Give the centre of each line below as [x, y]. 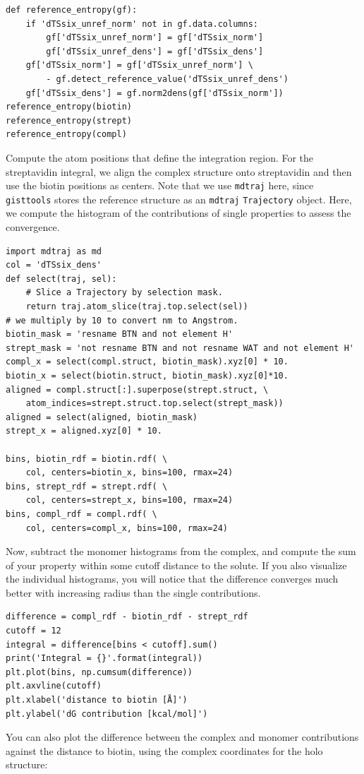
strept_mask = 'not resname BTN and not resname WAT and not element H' [180, 348]
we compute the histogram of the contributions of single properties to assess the [178, 213]
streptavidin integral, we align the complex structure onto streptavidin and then [179, 171]
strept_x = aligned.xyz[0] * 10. [84, 431]
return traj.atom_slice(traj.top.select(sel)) [137, 306]
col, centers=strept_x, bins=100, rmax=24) [129, 500]
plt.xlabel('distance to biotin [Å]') [97, 700]
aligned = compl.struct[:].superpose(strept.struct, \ [137, 389]
